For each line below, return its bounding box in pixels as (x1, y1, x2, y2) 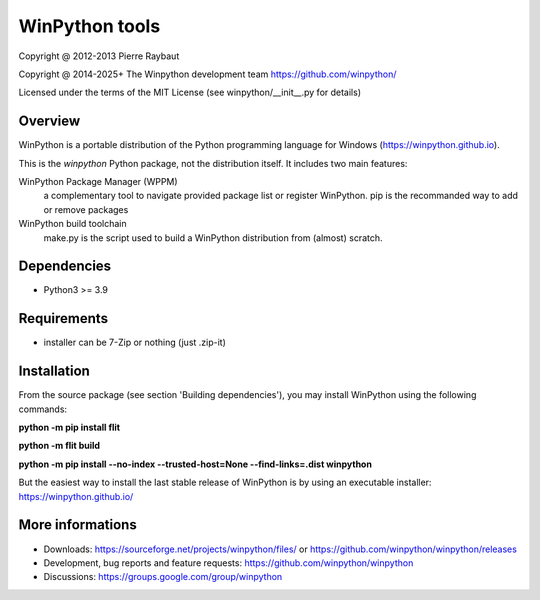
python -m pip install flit (18, 421, 120, 434)
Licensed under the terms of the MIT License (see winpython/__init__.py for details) (18, 86, 362, 99)
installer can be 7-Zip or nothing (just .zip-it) (43, 336, 227, 349)
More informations (18, 516, 137, 534)
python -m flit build (18, 440, 100, 452)
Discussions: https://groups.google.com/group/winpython (43, 571, 283, 583)
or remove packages (43, 203, 129, 215)
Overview (18, 113, 81, 130)
